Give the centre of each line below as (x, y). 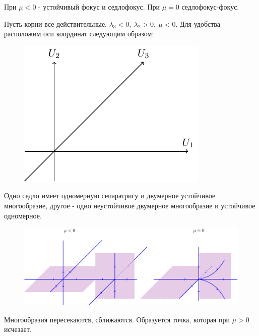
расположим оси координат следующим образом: (79, 34)
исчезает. (18, 329)
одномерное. (23, 215)
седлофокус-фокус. (210, 7)
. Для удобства (198, 23)
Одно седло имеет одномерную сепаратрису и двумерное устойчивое (110, 195)
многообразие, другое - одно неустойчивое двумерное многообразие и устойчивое (130, 205)
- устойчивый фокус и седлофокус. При (99, 7)
